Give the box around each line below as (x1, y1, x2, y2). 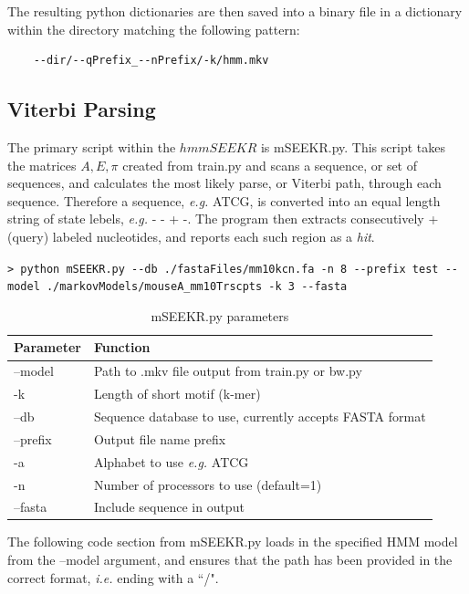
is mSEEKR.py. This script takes (260, 137, 445, 156)
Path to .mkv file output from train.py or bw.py (93, 361, 362, 380)
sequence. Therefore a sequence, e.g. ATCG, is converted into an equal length (7, 191, 441, 210)
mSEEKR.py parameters (151, 306, 289, 325)
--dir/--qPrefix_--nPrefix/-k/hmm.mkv (33, 54, 269, 68)
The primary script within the (7, 137, 176, 156)
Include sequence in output (93, 497, 245, 516)
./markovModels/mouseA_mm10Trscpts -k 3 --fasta (46, 280, 348, 294)
